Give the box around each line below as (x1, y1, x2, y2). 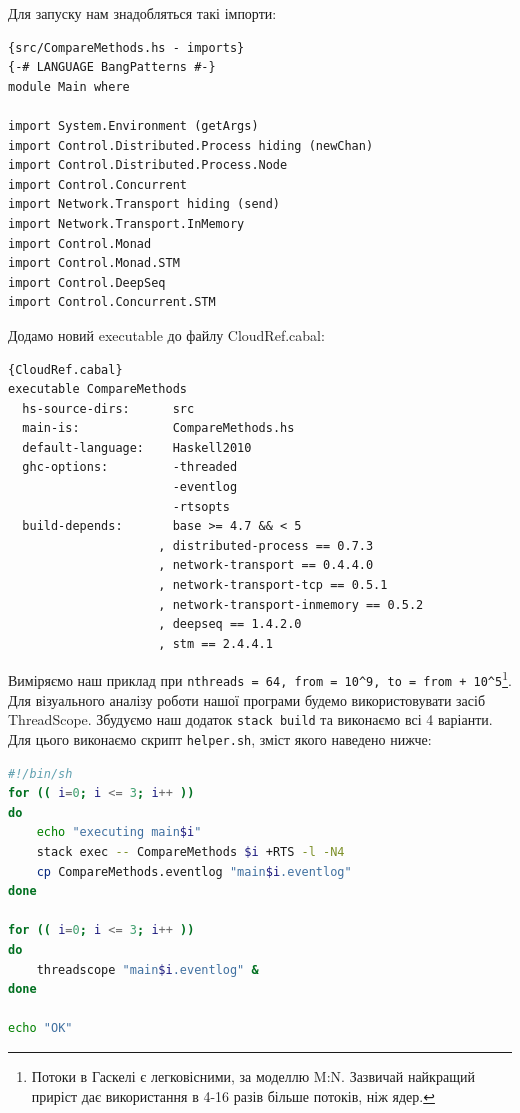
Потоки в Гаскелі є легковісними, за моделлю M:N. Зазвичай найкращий (31, 1065, 475, 1086)
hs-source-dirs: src (22, 401, 195, 416)
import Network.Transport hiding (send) (8, 197, 281, 212)
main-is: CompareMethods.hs (22, 421, 295, 436)
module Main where (8, 79, 130, 94)
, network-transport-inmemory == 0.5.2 (158, 597, 424, 612)
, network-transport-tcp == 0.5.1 (158, 578, 388, 593)
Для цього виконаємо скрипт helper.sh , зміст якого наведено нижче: (8, 728, 432, 749)
